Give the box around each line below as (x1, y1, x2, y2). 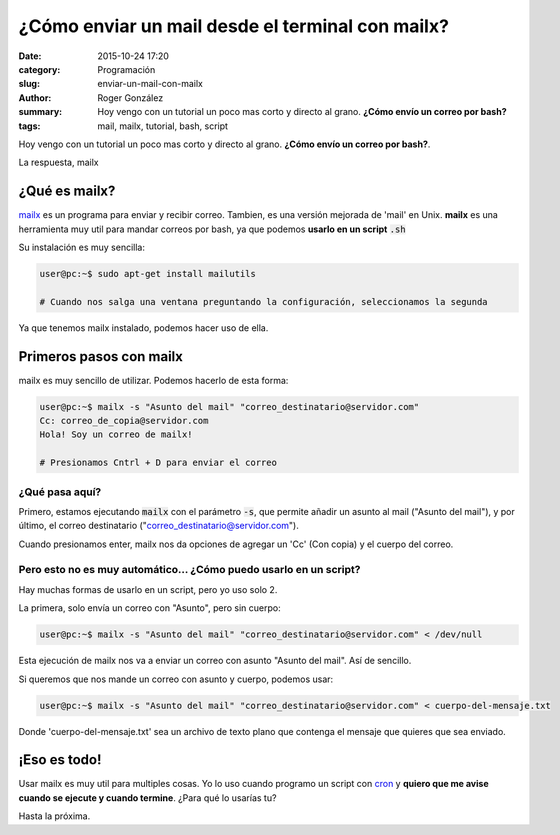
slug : (18, 78, 40, 90)
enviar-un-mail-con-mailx (97, 78, 204, 90)
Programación (97, 63, 156, 75)
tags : (18, 120, 41, 132)
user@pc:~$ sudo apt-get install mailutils (39, 268, 257, 279)
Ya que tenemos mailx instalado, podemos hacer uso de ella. (18, 321, 269, 334)
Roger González (97, 91, 164, 104)
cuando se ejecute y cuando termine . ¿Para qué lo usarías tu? (18, 791, 277, 804)
